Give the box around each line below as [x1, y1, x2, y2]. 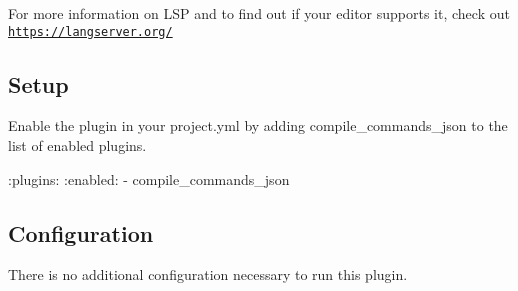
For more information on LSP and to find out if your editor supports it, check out [8, 3, 510, 23]
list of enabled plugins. [8, 135, 147, 156]
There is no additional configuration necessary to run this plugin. [8, 264, 408, 285]
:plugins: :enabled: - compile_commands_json [8, 168, 290, 189]
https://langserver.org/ [8, 24, 173, 39]
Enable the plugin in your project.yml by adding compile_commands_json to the [8, 115, 508, 136]
